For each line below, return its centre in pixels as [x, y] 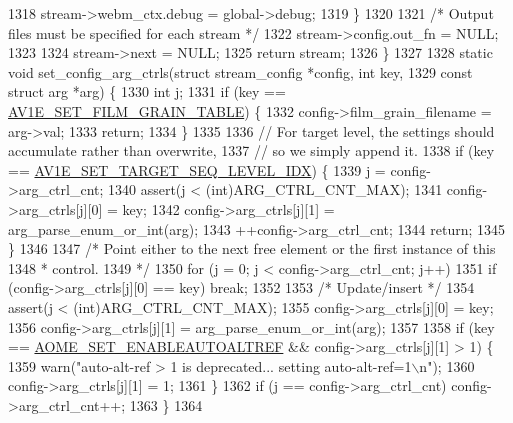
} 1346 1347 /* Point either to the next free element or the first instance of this [252, 248]
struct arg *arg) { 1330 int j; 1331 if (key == [147, 91]
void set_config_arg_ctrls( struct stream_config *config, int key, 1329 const [240, 71]
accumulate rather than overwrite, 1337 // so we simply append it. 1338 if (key [251, 150]
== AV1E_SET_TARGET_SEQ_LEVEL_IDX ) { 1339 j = [197, 169]
